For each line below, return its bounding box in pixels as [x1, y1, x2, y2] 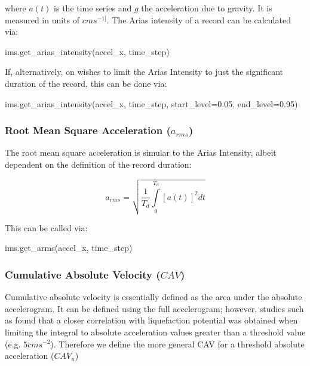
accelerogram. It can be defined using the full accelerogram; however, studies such [5, 302, 304, 314]
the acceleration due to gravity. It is [141, 2, 272, 14]
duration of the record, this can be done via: [5, 77, 167, 89]
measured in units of [5, 13, 80, 26]
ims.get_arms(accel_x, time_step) [5, 241, 133, 254]
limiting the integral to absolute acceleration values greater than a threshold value [5, 325, 306, 338]
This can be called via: [5, 221, 88, 234]
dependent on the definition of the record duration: [5, 158, 192, 170]
